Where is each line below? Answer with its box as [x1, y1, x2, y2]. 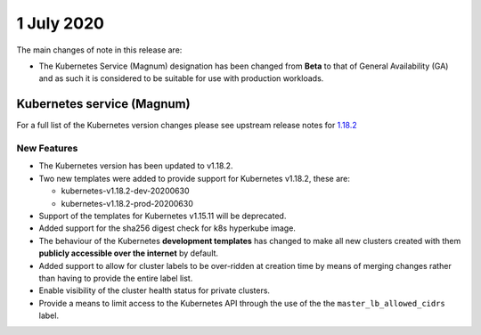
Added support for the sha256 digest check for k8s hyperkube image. [38, 223, 296, 233]
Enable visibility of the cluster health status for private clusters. [38, 285, 271, 296]
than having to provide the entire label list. [38, 273, 193, 283]
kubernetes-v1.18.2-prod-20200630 [61, 198, 193, 208]
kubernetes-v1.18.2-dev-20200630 [61, 185, 190, 196]
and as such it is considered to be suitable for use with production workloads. [38, 73, 324, 84]
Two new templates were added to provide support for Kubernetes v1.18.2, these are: [38, 173, 351, 184]
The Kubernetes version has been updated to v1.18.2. [38, 160, 233, 171]
